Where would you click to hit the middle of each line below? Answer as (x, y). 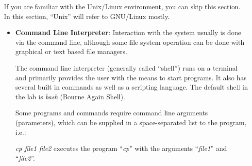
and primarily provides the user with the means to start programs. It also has (131, 77)
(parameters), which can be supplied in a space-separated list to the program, (131, 122)
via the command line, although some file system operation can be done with (130, 42)
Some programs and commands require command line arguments (112, 113)
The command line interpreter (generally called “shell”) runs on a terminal (126, 67)
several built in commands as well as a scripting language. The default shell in (132, 87)
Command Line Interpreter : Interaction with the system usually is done (128, 32)
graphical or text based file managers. (71, 51)
